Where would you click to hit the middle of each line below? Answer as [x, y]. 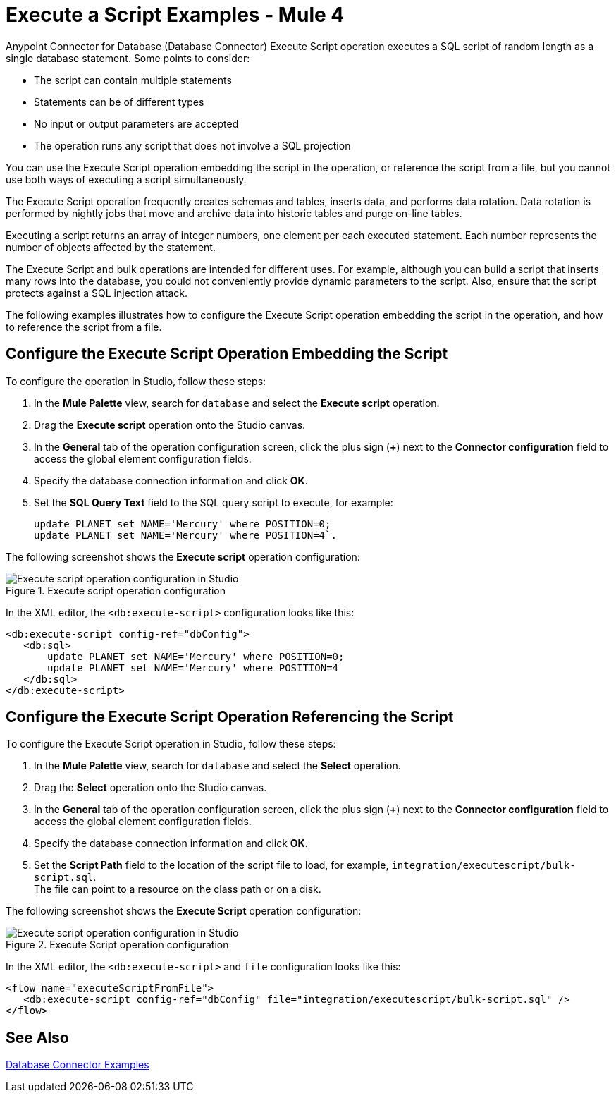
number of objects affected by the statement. [111, 247]
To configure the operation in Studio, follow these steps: [136, 381]
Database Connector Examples [78, 1065]
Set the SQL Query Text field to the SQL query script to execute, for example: [214, 502]
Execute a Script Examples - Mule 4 [175, 15]
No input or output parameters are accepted [136, 123]
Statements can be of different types [119, 102]
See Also [37, 1037]
